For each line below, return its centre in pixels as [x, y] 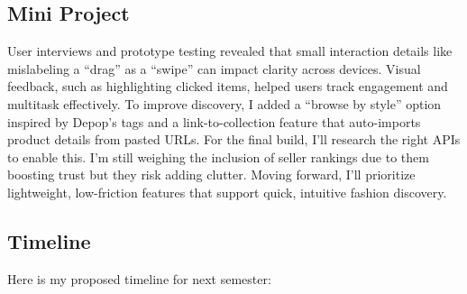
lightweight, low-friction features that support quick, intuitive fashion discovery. [227, 192]
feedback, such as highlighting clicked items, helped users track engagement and [228, 86]
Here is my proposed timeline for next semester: [139, 278]
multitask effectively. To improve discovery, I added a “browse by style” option [224, 103]
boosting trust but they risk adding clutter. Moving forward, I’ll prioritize [211, 175]
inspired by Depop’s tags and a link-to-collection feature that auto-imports [214, 121]
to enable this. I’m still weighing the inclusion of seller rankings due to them [218, 156]
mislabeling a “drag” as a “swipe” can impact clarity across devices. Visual [214, 68]
